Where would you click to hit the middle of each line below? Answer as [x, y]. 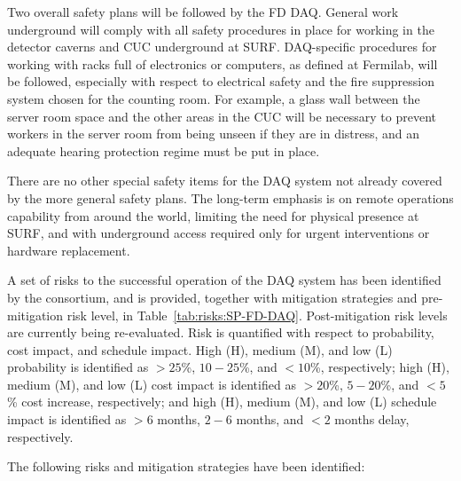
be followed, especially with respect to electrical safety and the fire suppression [221, 81]
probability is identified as [78, 367]
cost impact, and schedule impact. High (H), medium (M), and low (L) [200, 349]
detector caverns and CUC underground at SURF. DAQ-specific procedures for [222, 47]
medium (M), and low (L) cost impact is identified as [152, 384]
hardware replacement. [69, 250]
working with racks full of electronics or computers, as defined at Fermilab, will [223, 63]
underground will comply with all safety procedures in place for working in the [221, 29]
